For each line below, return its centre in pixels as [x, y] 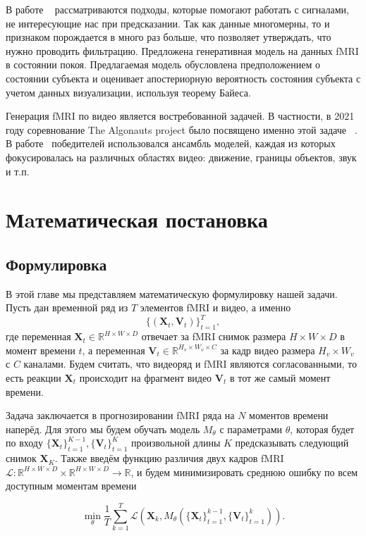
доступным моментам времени [71, 486]
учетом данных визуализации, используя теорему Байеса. [128, 92]
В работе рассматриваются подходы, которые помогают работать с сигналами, [178, 9]
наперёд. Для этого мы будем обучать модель [103, 429]
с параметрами [251, 429]
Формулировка [56, 264]
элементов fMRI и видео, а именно [215, 307]
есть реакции [33, 377]
